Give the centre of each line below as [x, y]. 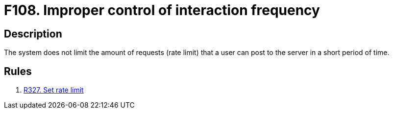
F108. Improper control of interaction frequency [162, 10]
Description [33, 34]
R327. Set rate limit [54, 90]
